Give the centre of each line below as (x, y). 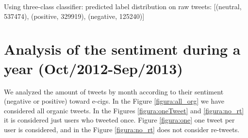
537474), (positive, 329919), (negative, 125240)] (74, 16)
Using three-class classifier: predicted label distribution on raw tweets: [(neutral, (123, 6)
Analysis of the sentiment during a (122, 49)
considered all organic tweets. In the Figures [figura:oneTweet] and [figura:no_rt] (124, 110)
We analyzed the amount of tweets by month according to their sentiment (114, 91)
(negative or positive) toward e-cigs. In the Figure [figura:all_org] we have (114, 101)
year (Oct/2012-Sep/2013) (93, 68)
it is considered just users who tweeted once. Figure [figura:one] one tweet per (119, 120)
